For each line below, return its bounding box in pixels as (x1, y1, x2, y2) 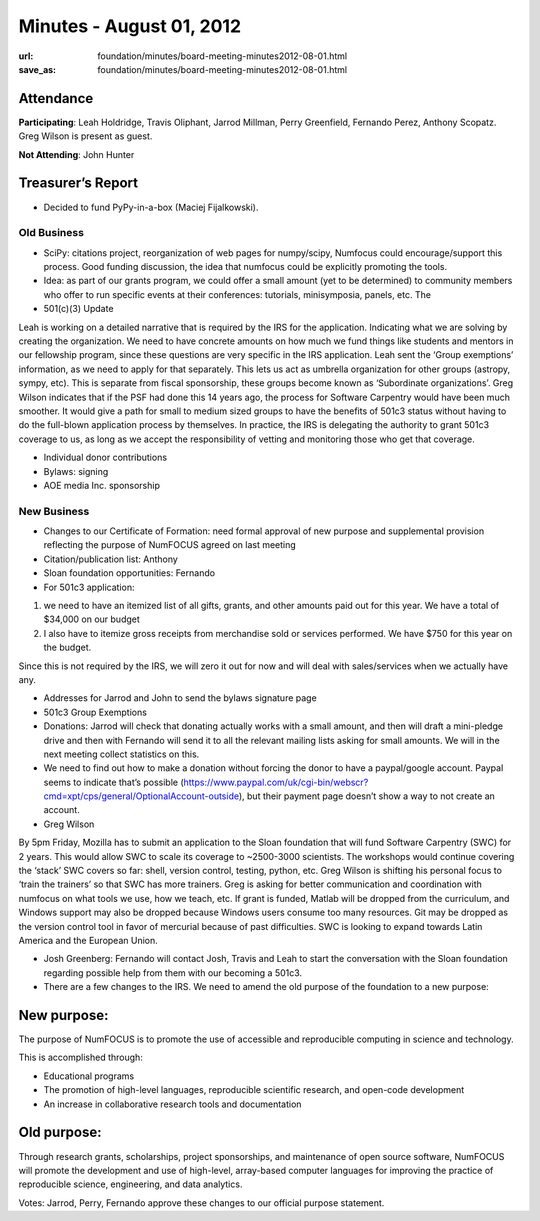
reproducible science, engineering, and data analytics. (18, 1178, 243, 1190)
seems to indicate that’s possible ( (43, 776, 184, 788)
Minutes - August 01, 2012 (18, 15, 242, 37)
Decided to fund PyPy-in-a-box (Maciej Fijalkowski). (43, 201, 259, 213)
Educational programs (43, 1070, 135, 1082)
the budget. (43, 641, 92, 654)
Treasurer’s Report (18, 175, 139, 192)
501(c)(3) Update (43, 303, 114, 315)
